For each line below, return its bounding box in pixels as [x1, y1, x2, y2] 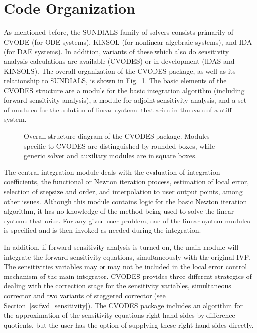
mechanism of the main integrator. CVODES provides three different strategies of [4, 271, 252, 281]
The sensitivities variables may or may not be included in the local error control [4, 261, 247, 272]
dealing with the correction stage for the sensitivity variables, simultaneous [4, 280, 231, 291]
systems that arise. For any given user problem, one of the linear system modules [4, 215, 250, 225]
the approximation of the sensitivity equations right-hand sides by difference [4, 310, 235, 320]
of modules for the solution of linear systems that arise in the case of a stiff [4, 104, 232, 114]
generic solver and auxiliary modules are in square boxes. [24, 150, 197, 161]
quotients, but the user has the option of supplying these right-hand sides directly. [4, 319, 254, 330]
